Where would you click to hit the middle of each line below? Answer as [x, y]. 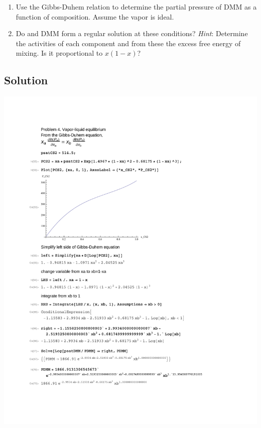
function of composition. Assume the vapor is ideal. [95, 16]
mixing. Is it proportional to [59, 53]
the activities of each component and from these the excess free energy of [128, 43]
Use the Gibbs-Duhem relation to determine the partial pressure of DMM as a [136, 7]
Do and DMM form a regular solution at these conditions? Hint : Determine [132, 33]
